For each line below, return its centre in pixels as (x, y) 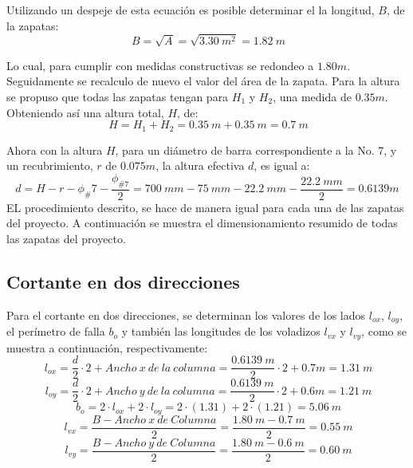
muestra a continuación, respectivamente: (107, 347)
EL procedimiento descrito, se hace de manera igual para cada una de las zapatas (205, 207)
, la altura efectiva (200, 165)
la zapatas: (33, 25)
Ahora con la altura (55, 149)
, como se (384, 331)
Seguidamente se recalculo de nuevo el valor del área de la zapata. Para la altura (203, 81)
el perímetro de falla (56, 331)
